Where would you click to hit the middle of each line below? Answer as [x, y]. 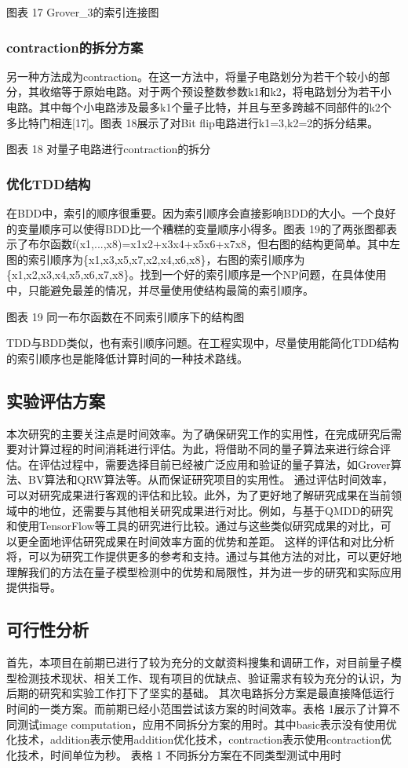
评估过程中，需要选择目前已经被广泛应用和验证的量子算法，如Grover [215, 464]
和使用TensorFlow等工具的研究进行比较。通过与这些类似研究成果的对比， [193, 526]
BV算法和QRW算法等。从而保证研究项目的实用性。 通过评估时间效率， [211, 479]
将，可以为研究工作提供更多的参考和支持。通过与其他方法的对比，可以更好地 [204, 556]
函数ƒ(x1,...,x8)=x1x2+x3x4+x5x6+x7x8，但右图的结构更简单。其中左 [225, 244]
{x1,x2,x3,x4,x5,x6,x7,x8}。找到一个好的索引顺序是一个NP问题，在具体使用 [197, 274]
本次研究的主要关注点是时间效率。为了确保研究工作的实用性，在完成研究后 [199, 433]
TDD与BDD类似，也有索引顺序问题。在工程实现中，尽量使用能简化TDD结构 [203, 343]
